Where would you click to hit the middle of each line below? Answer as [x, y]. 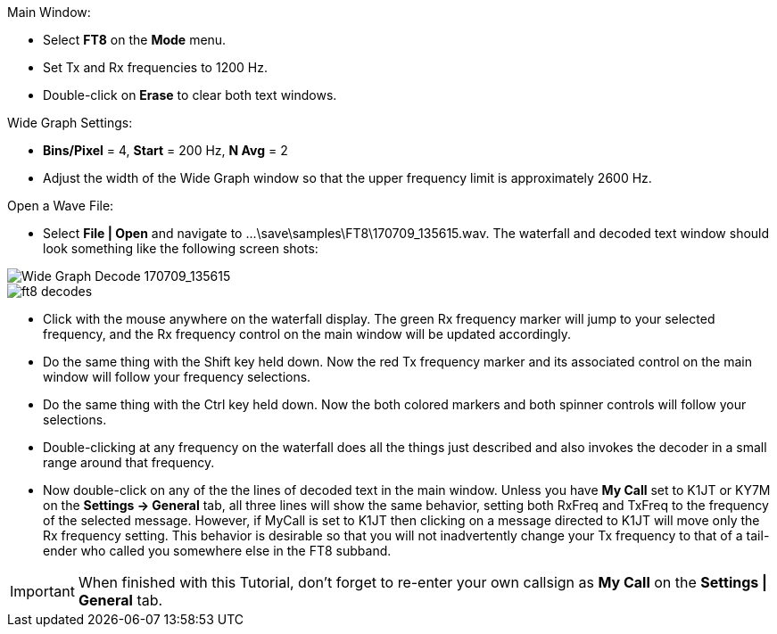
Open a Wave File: [61, 206]
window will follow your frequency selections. [177, 377]
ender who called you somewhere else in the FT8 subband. [217, 551]
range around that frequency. [129, 462]
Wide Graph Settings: [70, 123]
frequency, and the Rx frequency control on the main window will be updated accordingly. [307, 334]
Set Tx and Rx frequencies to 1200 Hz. [155, 67]
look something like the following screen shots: [181, 248]
